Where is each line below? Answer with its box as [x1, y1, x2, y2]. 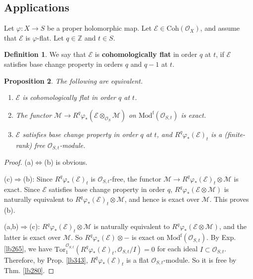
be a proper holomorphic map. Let [47, 23, 152, 33]
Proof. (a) [4, 157, 34, 167]
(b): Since [23, 173, 52, 184]
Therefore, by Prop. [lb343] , [4, 254, 88, 265]
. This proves [209, 194, 249, 204]
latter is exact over [4, 232, 61, 242]
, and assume [200, 23, 240, 33]
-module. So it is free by [163, 254, 237, 265]
